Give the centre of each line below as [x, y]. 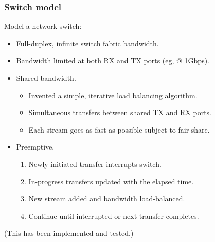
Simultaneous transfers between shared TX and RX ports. [120, 112]
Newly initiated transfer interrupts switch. [95, 164]
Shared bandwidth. [46, 78]
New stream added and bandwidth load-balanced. [107, 199]
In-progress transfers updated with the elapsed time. [111, 181]
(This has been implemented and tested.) [69, 233]
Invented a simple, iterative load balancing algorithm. [113, 95]
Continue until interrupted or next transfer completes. [114, 216]
